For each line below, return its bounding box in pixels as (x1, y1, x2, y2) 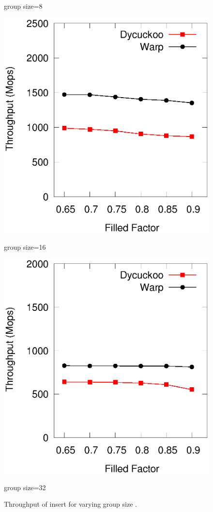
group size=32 (4, 482, 46, 493)
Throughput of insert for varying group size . (4, 498, 137, 509)
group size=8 (4, 1, 43, 11)
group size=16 (4, 241, 46, 252)
